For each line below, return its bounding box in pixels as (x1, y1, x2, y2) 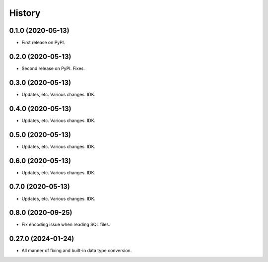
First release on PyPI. (21, 40, 66, 46)
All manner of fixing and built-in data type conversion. (21, 248, 132, 254)
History (9, 7, 41, 18)
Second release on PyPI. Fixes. (21, 65, 85, 71)
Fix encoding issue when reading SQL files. (21, 221, 110, 228)
